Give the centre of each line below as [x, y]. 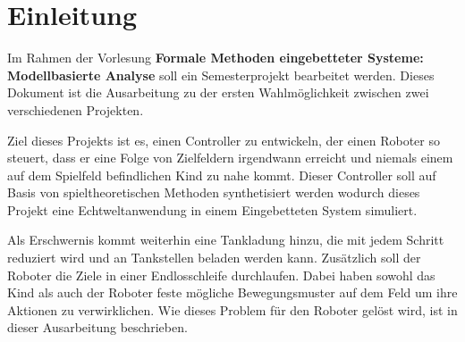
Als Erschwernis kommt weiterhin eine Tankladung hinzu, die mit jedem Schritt [226, 240]
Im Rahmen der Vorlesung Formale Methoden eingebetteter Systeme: [216, 58]
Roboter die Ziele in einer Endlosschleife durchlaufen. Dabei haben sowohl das [221, 275]
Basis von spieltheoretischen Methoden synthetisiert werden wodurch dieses [214, 192]
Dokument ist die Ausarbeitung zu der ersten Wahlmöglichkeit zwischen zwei [218, 92]
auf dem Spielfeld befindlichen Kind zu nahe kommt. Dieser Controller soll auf [222, 175]
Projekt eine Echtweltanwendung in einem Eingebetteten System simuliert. [212, 209]
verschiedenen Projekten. [76, 109]
